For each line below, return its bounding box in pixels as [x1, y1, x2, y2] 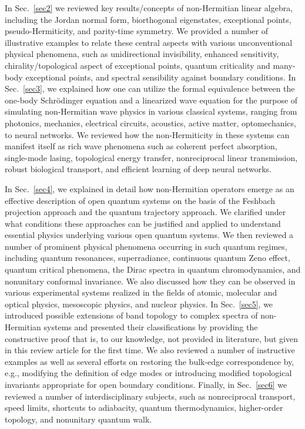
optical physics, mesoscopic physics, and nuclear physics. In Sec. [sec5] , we [5, 297, 273, 310]
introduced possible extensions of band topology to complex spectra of [5, 309, 258, 321]
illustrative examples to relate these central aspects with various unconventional [5, 36, 293, 48]
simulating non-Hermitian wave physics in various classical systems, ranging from [5, 105, 297, 118]
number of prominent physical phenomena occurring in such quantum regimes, [5, 240, 287, 252]
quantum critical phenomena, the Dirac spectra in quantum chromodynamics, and [5, 263, 301, 276]
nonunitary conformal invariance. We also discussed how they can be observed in [5, 274, 296, 287]
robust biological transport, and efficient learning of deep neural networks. [5, 163, 272, 175]
